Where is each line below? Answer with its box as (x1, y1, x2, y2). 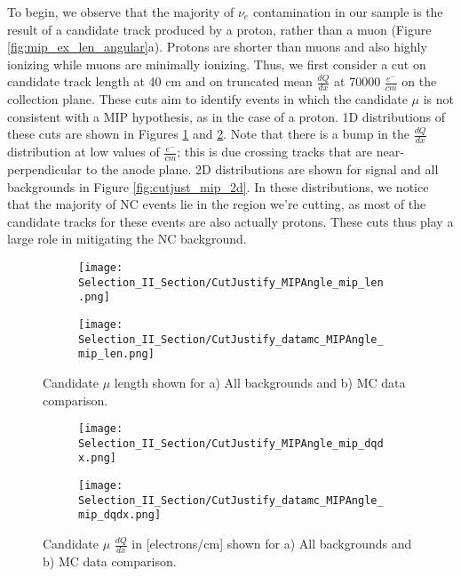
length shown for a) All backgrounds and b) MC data (114, 373, 406, 391)
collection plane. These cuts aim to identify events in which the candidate (7, 90, 408, 108)
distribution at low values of (7, 142, 160, 161)
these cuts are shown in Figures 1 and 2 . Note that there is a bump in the (7, 124, 409, 143)
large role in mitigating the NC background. (7, 229, 247, 248)
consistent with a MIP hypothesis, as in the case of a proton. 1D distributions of (7, 107, 446, 125)
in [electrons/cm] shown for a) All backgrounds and (131, 534, 412, 553)
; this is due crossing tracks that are (177, 142, 373, 161)
